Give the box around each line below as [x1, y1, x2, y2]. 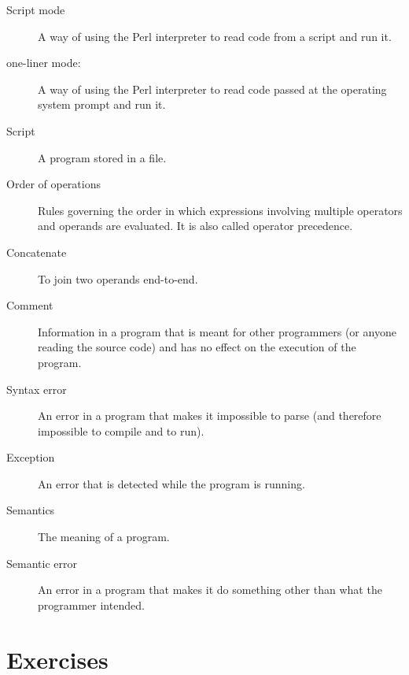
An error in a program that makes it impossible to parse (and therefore [38, 407, 381, 424]
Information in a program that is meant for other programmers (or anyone [38, 323, 396, 339]
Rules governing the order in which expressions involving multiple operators [38, 202, 403, 218]
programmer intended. [38, 596, 145, 613]
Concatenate [6, 243, 67, 260]
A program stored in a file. [38, 149, 167, 165]
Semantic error [6, 554, 77, 571]
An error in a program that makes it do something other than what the [38, 581, 382, 598]
